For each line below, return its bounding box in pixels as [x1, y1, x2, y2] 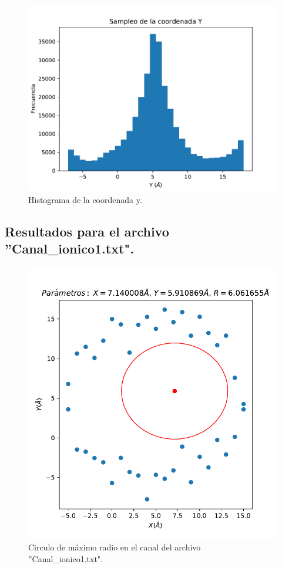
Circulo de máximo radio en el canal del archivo [28, 540, 201, 553]
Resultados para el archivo [5, 222, 169, 240]
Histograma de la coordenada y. [28, 193, 142, 205]
